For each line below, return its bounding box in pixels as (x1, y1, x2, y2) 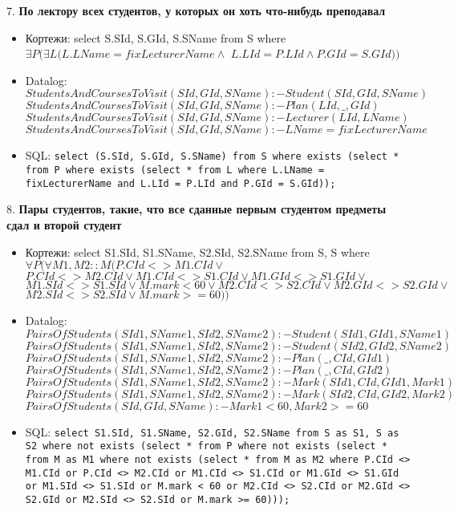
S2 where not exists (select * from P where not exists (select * (25, 440, 387, 452)
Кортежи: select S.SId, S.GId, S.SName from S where (25, 29, 286, 46)
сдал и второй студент (6, 216, 122, 233)
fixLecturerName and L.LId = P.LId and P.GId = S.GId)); (25, 177, 336, 189)
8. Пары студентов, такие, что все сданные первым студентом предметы (6, 201, 387, 217)
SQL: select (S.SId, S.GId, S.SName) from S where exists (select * (25, 147, 399, 164)
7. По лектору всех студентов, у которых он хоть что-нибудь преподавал (6, 2, 386, 18)
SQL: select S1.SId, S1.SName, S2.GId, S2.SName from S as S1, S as (25, 423, 399, 440)
